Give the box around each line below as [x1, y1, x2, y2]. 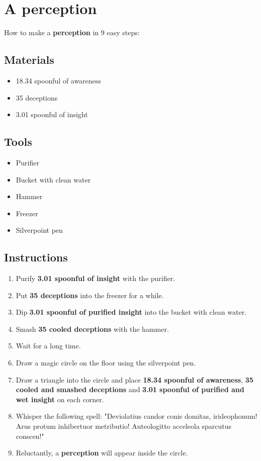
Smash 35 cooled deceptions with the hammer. [16, 323, 169, 334]
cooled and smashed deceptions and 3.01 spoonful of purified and [16, 384, 244, 395]
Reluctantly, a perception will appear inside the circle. [16, 447, 188, 458]
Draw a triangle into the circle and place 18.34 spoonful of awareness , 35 [16, 374, 253, 385]
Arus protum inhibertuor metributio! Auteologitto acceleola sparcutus [16, 421, 232, 431]
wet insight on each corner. [16, 394, 104, 404]
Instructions [4, 249, 68, 265]
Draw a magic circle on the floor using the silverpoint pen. [16, 357, 196, 368]
